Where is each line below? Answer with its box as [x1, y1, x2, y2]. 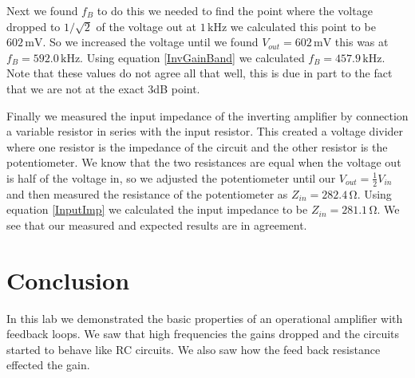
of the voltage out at [96, 18, 197, 34]
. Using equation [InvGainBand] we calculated [80, 49, 305, 65]
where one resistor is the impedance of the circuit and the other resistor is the [6, 138, 388, 155]
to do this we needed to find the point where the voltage [97, 2, 373, 18]
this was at [334, 33, 389, 50]
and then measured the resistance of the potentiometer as [6, 185, 288, 202]
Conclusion [6, 263, 130, 296]
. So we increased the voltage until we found [42, 33, 259, 50]
